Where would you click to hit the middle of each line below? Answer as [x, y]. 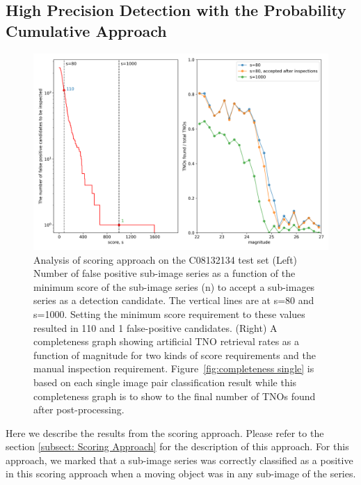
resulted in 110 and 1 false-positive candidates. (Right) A [155, 327]
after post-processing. [79, 410]
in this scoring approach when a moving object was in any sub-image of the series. [181, 474]
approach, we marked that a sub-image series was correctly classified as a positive [179, 460]
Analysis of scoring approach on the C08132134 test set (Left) [166, 259]
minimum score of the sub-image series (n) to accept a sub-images [174, 286]
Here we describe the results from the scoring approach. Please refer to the [165, 432]
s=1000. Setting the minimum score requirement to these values [169, 313]
